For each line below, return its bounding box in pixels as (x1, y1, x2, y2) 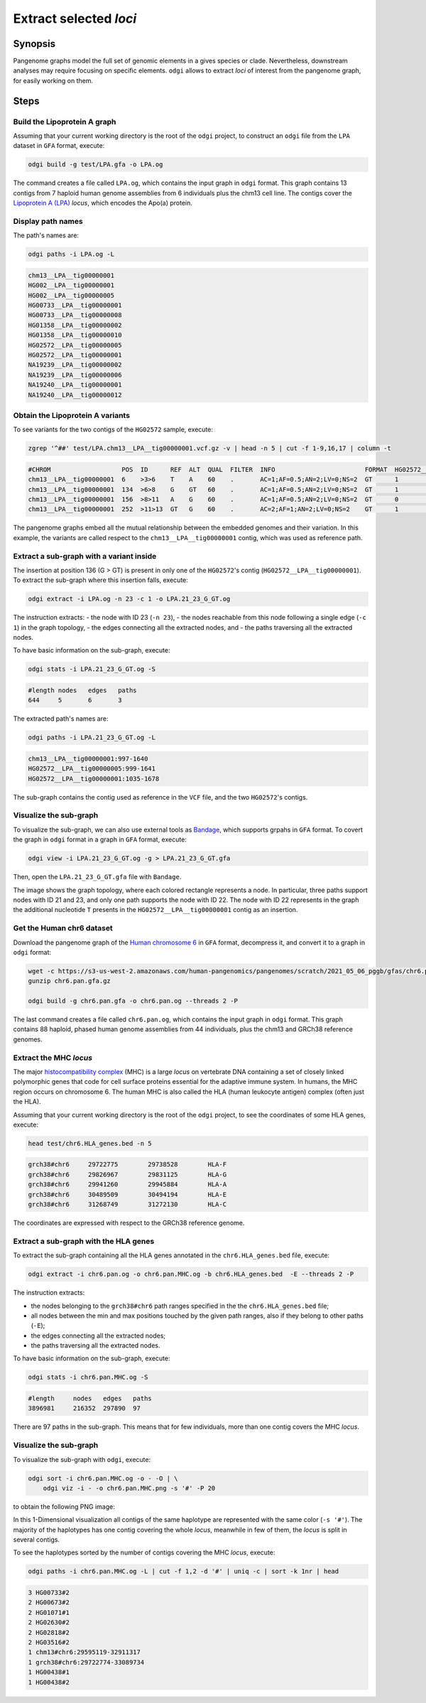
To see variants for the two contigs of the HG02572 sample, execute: (13, 425, 213, 434)
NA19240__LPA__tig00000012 (28, 391, 122, 399)
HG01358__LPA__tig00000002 (28, 321, 122, 329)
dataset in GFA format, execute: (13, 141, 105, 150)
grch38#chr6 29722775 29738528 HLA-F (28, 1161, 227, 1169)
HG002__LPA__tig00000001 (28, 281, 115, 289)
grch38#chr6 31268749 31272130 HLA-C (28, 1200, 227, 1208)
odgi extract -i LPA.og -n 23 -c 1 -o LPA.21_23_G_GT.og (28, 595, 231, 603)
